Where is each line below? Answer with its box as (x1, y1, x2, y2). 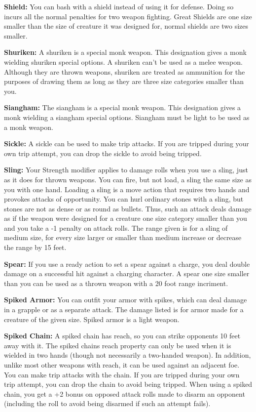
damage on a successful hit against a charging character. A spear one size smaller (4, 268, 250, 279)
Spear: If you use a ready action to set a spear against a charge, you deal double (4, 258, 250, 269)
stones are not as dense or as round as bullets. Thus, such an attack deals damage (4, 203, 252, 213)
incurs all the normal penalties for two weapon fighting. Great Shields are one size (4, 11, 252, 21)
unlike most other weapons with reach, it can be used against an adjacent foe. (4, 360, 240, 370)
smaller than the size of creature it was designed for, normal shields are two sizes (4, 21, 249, 31)
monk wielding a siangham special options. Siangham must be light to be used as (4, 112, 250, 122)
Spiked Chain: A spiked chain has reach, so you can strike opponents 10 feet (4, 330, 241, 341)
